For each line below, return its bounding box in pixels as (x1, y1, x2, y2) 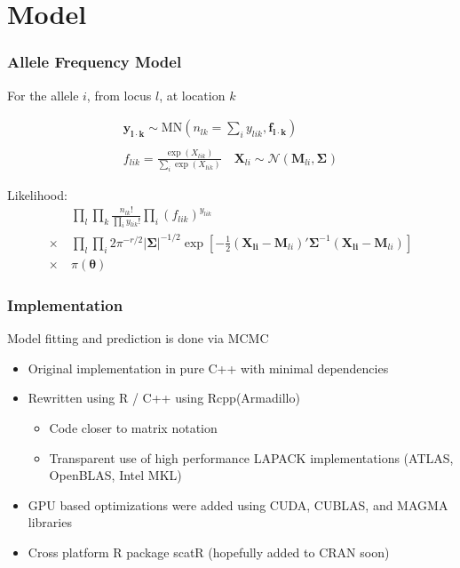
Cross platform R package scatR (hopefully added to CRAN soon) (28, 543, 390, 561)
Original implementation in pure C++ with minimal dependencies (28, 358, 389, 377)
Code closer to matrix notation (49, 419, 218, 437)
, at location (159, 85, 226, 104)
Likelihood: (7, 185, 67, 204)
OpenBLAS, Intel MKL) (49, 466, 182, 484)
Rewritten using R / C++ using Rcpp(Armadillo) (28, 388, 300, 407)
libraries (28, 513, 72, 532)
